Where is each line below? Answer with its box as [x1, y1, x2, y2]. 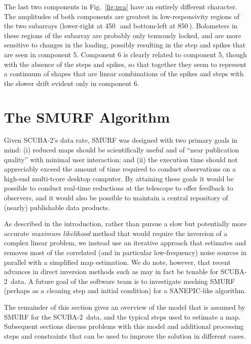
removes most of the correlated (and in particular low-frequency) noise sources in [4, 247, 247, 257]
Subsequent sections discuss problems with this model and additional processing [4, 321, 244, 331]
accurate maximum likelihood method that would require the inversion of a [4, 228, 228, 238]
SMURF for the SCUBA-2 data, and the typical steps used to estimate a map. [4, 311, 241, 322]
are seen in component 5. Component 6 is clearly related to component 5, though [4, 49, 247, 59]
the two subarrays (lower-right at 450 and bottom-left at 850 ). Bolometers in [4, 21, 238, 31]
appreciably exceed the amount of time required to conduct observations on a [4, 164, 236, 174]
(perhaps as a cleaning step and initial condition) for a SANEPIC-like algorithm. [4, 285, 247, 296]
